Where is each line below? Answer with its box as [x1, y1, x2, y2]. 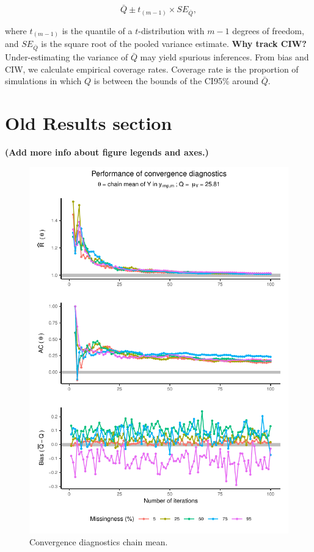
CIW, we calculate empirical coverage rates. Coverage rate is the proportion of [5, 62, 299, 75]
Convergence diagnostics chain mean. [29, 536, 168, 548]
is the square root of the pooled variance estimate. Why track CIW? [41, 37, 307, 50]
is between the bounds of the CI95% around [93, 74, 259, 87]
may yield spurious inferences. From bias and [140, 51, 309, 63]
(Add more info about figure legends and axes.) [5, 146, 209, 159]
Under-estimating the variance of [5, 51, 128, 63]
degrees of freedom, [232, 24, 304, 37]
